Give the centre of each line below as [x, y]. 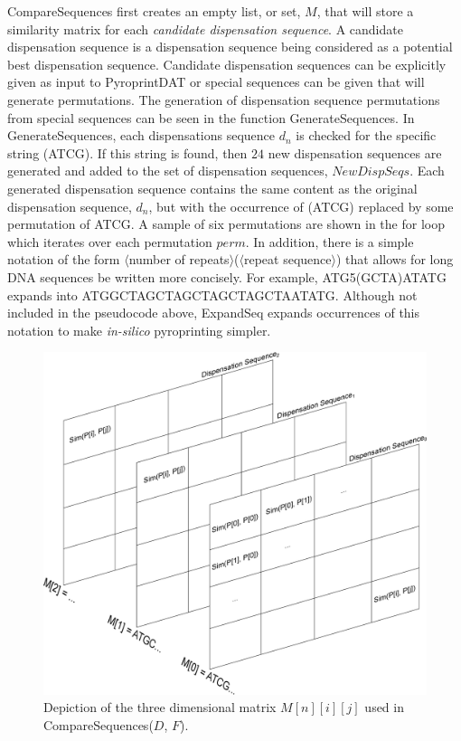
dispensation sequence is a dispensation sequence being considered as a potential [230, 47]
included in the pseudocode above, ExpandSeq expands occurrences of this [214, 313]
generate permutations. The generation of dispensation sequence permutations [224, 99]
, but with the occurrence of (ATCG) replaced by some [301, 206]
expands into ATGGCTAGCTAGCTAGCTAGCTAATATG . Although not [212, 294]
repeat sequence [287, 259]
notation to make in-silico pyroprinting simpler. [139, 330]
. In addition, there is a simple [329, 241]
